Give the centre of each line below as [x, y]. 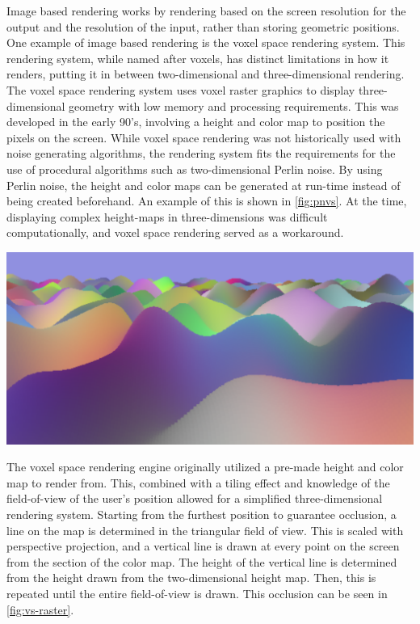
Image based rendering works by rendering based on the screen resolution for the [206, 11]
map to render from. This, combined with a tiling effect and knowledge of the [198, 482]
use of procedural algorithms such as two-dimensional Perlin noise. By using [195, 169]
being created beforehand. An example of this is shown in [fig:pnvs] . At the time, [207, 201]
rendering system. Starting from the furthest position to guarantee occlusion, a [202, 514]
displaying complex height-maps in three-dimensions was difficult [167, 216]
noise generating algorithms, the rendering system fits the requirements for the [201, 153]
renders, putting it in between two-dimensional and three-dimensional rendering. [206, 74]
